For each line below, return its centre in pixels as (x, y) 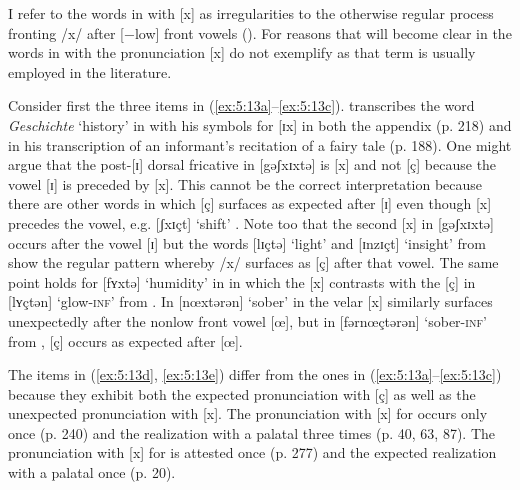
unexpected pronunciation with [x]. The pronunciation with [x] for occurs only (248, 413)
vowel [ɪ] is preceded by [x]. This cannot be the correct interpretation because (245, 183)
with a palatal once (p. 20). (92, 472)
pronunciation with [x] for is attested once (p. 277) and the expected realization (252, 452)
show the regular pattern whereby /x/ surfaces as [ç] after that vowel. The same (253, 262)
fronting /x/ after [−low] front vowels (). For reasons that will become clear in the (260, 32)
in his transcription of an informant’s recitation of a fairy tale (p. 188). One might (260, 144)
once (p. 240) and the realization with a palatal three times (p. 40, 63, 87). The (252, 432)
